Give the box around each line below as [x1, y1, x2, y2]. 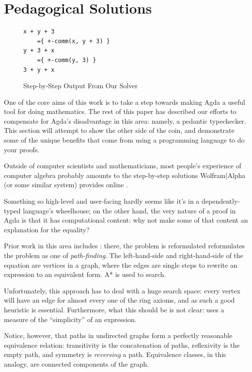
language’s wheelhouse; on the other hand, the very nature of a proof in [23, 205, 236, 215]
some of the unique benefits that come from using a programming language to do [4, 135, 245, 145]
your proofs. [4, 144, 40, 154]
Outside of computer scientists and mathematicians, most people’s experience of [4, 161, 241, 171]
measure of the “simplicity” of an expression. [4, 314, 137, 324]
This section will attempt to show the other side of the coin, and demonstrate [4, 125, 235, 135]
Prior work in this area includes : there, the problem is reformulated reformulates [4, 241, 245, 251]
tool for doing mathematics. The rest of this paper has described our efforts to [4, 106, 236, 116]
